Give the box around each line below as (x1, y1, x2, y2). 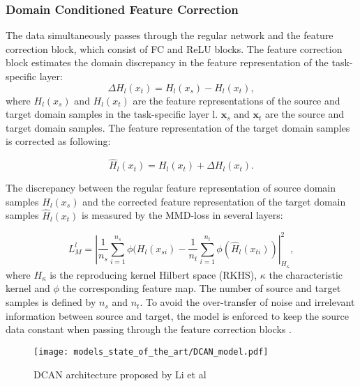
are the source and (265, 107, 344, 121)
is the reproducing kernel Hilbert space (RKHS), (50, 267, 257, 281)
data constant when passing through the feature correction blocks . (6, 322, 292, 337)
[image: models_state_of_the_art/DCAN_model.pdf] (33, 346, 269, 357)
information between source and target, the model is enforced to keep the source (6, 308, 349, 323)
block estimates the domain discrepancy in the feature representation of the (6, 55, 329, 70)
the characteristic (269, 267, 343, 281)
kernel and (6, 281, 50, 295)
